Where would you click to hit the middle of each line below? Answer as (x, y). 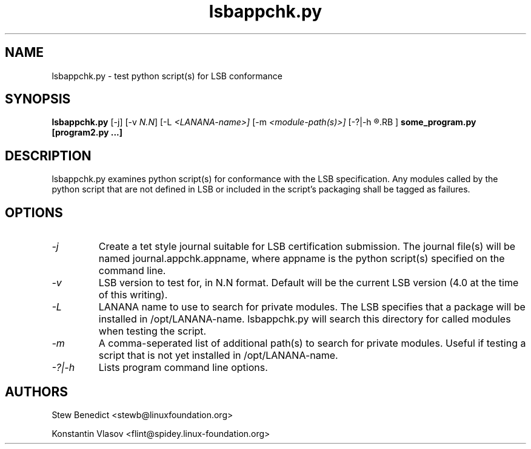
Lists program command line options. (183, 368)
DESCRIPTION (48, 156)
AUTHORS (37, 392)
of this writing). (133, 295)
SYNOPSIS (38, 99)
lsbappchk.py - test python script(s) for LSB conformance (167, 76)
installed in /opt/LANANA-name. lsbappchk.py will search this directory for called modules (305, 319)
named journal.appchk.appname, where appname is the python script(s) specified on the (302, 259)
